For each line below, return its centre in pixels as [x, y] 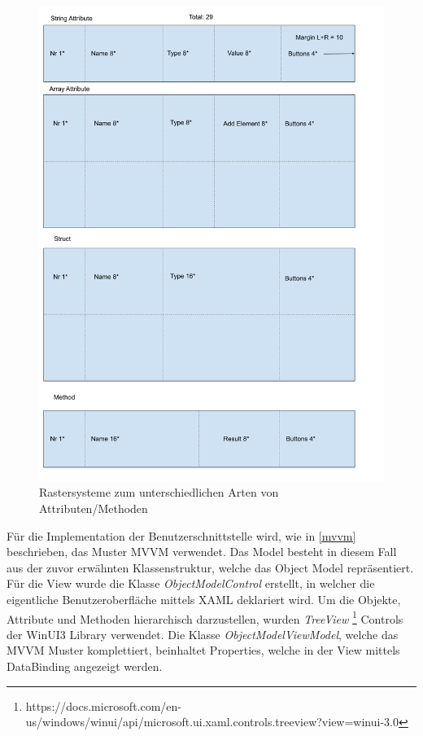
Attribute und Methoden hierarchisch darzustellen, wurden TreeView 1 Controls [205, 617]
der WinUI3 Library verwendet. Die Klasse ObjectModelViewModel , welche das [203, 634]
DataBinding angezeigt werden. [85, 666]
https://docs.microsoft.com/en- [104, 705]
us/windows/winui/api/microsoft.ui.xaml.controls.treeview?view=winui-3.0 [212, 722]
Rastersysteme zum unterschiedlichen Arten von [159, 492]
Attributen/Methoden [94, 508]
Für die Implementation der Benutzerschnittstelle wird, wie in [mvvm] [181, 535]
